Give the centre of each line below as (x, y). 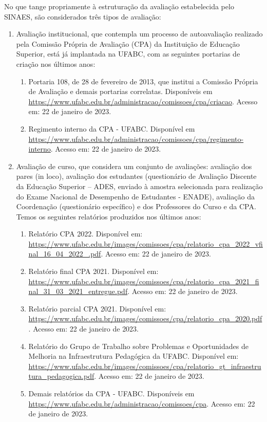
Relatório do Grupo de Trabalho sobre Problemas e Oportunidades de (138, 346)
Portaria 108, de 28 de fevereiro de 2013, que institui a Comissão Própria (143, 81)
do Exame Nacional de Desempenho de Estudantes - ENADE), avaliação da (135, 196)
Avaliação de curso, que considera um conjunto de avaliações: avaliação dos (134, 166)
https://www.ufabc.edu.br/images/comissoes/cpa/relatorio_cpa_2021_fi (144, 281)
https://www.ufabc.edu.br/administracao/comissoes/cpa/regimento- (136, 139)
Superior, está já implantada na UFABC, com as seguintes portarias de (128, 54)
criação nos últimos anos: (56, 63)
